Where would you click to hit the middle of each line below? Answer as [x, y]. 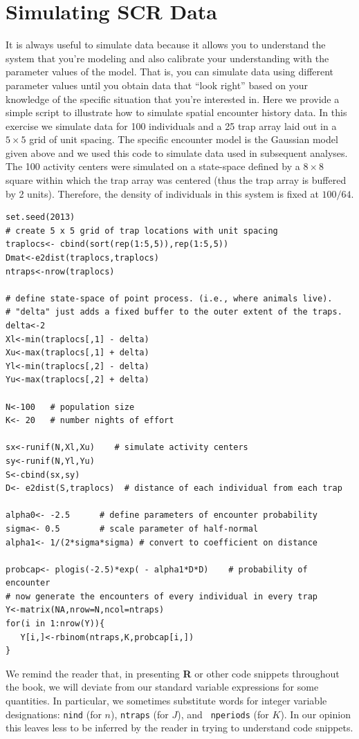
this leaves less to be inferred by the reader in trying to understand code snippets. [179, 728]
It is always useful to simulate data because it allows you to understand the [166, 45]
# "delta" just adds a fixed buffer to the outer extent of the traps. [174, 312]
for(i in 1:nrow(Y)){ [55, 624]
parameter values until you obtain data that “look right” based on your [157, 85]
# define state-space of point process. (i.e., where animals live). [169, 298]
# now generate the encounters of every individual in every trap [162, 596]
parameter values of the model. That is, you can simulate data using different [170, 72]
